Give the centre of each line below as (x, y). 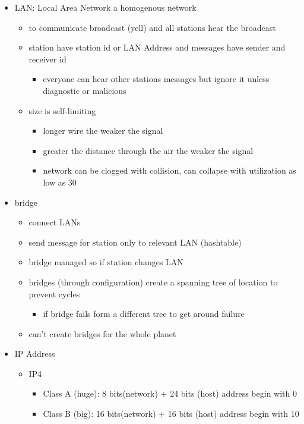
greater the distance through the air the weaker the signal (148, 150)
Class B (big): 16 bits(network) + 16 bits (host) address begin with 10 (171, 414)
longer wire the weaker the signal (103, 131)
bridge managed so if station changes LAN (106, 262)
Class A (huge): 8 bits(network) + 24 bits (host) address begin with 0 (170, 393)
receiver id (47, 59)
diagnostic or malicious (85, 90)
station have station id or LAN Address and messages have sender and (157, 47)
